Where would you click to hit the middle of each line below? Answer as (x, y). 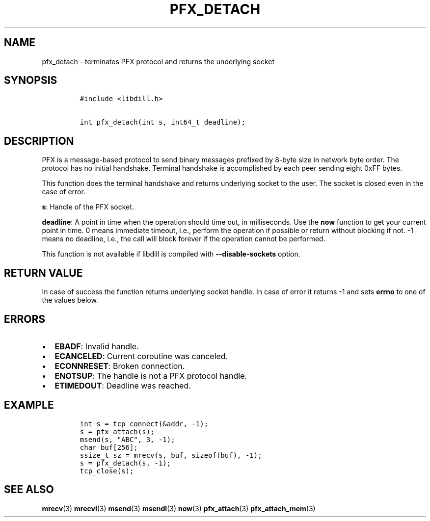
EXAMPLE (29, 405)
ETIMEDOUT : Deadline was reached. (123, 385)
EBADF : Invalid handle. (97, 346)
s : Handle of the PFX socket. (88, 207)
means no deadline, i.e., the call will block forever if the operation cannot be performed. (184, 239)
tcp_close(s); (107, 471)
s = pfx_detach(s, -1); (125, 463)
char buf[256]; (109, 447)
